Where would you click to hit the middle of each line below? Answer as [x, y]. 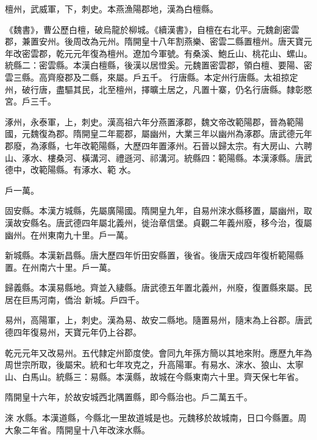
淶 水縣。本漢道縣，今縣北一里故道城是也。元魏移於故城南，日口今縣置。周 [156, 418]
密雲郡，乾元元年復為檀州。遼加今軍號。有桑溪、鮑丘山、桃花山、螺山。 [167, 53]
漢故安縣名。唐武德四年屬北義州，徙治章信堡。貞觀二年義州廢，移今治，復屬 [158, 222]
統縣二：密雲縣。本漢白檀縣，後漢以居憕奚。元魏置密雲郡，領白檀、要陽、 [154, 65]
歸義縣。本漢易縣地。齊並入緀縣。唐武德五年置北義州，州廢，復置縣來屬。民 [158, 288]
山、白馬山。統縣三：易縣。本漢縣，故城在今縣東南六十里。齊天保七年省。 [154, 376]
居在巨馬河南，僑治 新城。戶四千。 [75, 299]
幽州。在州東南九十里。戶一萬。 [69, 234]
